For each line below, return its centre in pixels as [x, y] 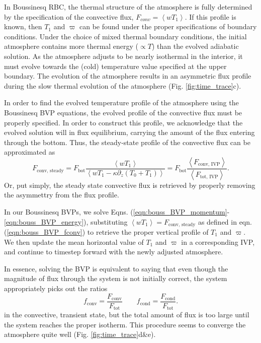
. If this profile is [210, 16]
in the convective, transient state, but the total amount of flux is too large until [127, 315]
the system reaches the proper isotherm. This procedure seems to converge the [125, 324]
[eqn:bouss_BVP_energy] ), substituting [66, 221]
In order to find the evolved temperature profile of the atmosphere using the [121, 102]
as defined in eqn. [225, 221]
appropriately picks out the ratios [56, 288]
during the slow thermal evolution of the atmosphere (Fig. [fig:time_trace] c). [123, 85]
